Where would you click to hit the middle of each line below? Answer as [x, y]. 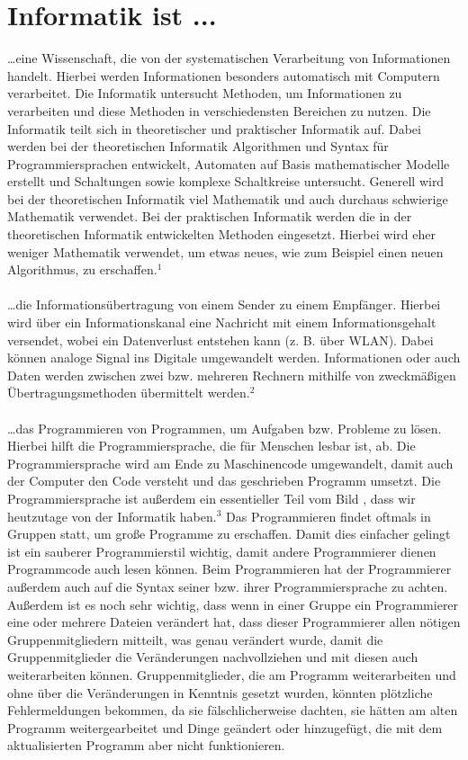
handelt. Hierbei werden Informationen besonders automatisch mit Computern [224, 75]
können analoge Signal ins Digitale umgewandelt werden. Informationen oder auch [234, 358]
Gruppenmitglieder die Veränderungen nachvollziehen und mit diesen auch [213, 657]
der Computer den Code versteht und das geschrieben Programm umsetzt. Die [224, 481]
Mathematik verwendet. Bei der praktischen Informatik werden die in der [210, 216]
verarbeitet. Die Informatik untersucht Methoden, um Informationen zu [205, 93]
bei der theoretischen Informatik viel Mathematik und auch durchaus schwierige [228, 198]
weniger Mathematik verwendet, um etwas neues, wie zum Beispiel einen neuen [225, 251]
